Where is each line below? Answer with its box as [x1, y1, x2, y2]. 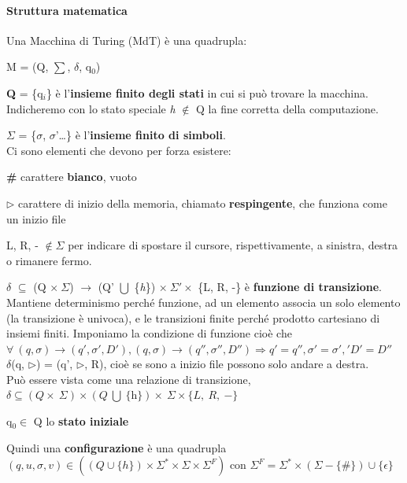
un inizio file [6, 210, 66, 227]
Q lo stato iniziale [33, 413, 129, 430]
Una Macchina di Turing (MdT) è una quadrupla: [6, 31, 247, 48]
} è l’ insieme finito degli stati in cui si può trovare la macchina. [46, 84, 368, 101]
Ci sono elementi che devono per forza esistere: [6, 142, 231, 158]
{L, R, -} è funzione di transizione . [198, 278, 383, 295]
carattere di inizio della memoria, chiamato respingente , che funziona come [18, 194, 387, 211]
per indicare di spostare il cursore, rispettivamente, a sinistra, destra [68, 237, 398, 253]
